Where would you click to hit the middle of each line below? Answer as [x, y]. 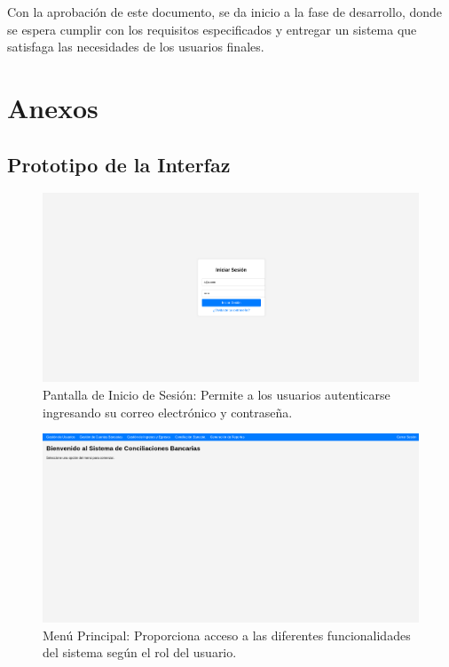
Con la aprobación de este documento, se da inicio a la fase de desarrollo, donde [225, 12]
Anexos [53, 107]
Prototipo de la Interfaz [119, 164]
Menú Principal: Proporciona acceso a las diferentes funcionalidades [227, 635]
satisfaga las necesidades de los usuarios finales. [136, 47]
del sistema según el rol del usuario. [140, 652]
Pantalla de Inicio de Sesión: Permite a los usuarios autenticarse [217, 394]
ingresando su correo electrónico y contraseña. [168, 412]
